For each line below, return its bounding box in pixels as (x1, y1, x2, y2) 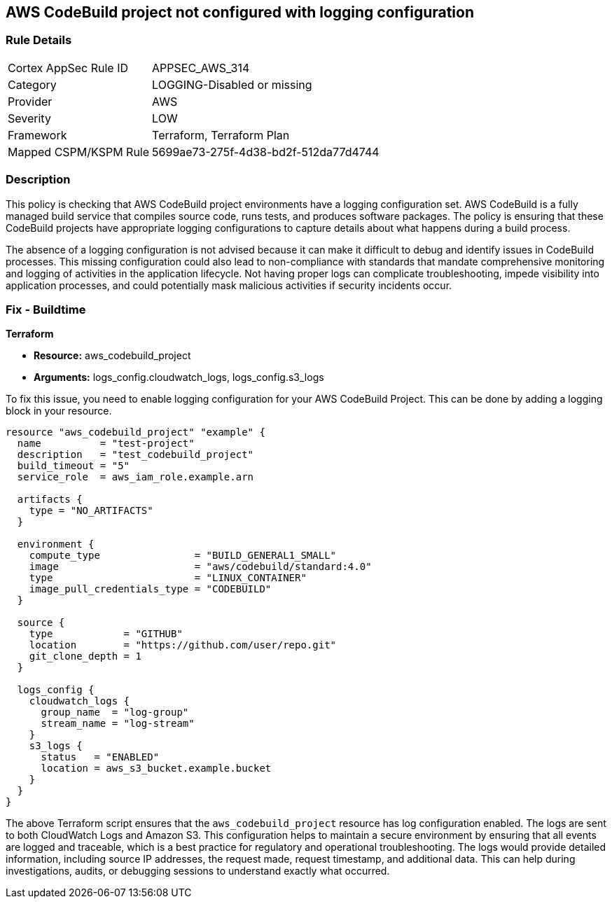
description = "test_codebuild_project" (17, 449, 254, 461)
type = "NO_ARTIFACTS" (29, 505, 153, 517)
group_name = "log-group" (41, 707, 189, 718)
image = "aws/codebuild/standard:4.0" (29, 561, 372, 573)
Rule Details (6, 33, 72, 48)
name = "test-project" (17, 438, 195, 450)
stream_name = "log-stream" (41, 718, 195, 730)
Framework (8, 127, 67, 142)
